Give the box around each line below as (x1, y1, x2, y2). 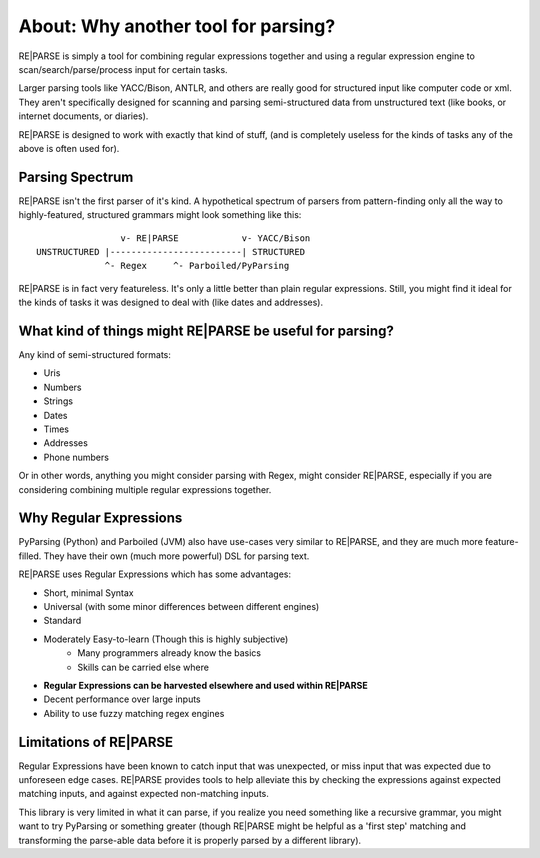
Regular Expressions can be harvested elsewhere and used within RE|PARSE (43, 679, 369, 691)
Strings (43, 395, 74, 407)
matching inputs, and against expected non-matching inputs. (18, 788, 269, 800)
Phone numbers (43, 451, 110, 463)
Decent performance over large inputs (43, 693, 201, 705)
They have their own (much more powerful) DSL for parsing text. (43, 550, 310, 562)
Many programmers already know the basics (77, 647, 262, 659)
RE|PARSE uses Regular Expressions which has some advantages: (18, 568, 292, 580)
